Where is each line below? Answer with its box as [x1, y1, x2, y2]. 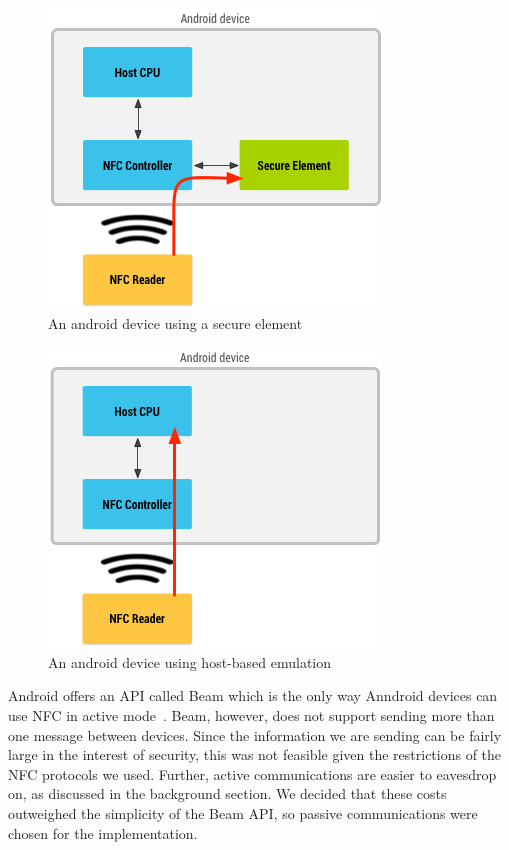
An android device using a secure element [48, 312, 303, 333]
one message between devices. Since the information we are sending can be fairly [8, 724, 502, 745]
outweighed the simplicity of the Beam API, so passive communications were [8, 802, 478, 823]
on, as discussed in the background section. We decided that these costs [8, 783, 447, 804]
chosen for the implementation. [8, 822, 198, 843]
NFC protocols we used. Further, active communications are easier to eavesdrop [8, 763, 497, 784]
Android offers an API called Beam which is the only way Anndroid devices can [8, 685, 498, 706]
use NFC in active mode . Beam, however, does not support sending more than [8, 704, 495, 725]
